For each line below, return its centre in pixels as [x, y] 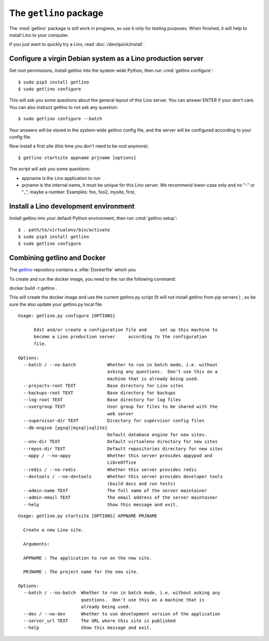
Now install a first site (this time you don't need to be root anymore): [79, 146]
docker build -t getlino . [33, 288]
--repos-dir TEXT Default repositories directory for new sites [123, 449]
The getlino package [56, 13]
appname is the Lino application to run [61, 178]
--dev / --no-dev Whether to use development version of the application [122, 614]
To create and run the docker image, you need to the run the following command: [93, 279]
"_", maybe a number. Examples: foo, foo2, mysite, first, [78, 192]
